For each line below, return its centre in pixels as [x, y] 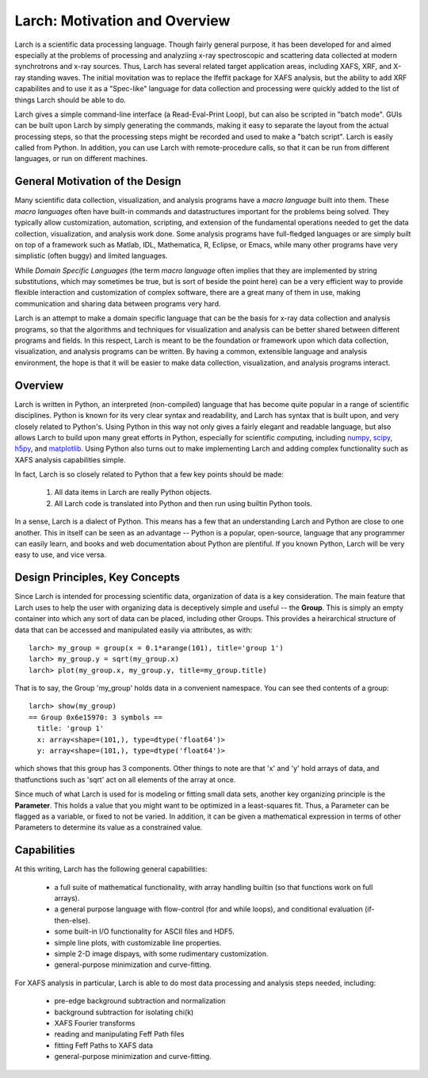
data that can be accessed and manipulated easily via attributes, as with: [134, 630]
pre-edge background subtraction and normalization [140, 1001]
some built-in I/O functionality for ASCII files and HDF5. [144, 931]
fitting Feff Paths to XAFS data [104, 1045]
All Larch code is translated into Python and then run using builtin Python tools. [183, 503]
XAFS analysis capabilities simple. [70, 459]
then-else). [72, 920]
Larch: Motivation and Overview [122, 21]
